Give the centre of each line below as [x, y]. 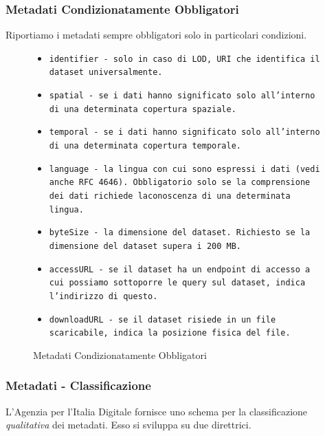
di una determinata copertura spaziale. [143, 109]
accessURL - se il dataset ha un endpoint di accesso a [180, 269]
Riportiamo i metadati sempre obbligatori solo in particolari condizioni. [156, 35]
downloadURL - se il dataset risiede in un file [162, 319]
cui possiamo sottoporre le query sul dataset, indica [177, 283]
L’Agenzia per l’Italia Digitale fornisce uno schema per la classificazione [157, 411]
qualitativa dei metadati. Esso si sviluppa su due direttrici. [128, 425]
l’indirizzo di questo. [103, 296]
